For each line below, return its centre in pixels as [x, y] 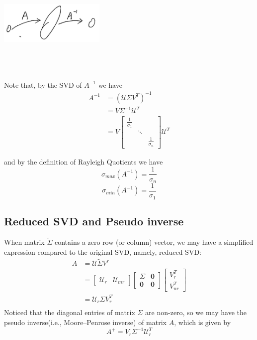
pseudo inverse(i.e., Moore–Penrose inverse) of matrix [85, 322]
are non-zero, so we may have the [196, 312]
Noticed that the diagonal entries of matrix [70, 312]
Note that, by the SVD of [43, 85]
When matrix [24, 242]
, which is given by [203, 322]
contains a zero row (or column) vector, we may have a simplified [154, 242]
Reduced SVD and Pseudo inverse [94, 221]
